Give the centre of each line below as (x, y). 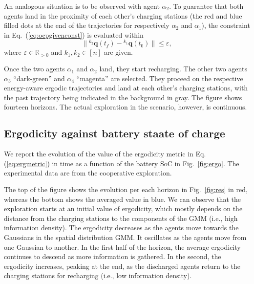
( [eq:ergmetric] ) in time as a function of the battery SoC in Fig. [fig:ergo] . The (122, 163)
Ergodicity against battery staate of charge (115, 133)
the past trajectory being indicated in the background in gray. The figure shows (123, 97)
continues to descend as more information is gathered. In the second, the (113, 256)
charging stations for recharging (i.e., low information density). (98, 275)
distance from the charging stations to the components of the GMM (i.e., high (121, 218)
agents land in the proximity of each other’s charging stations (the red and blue (123, 15)
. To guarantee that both (206, 6)
